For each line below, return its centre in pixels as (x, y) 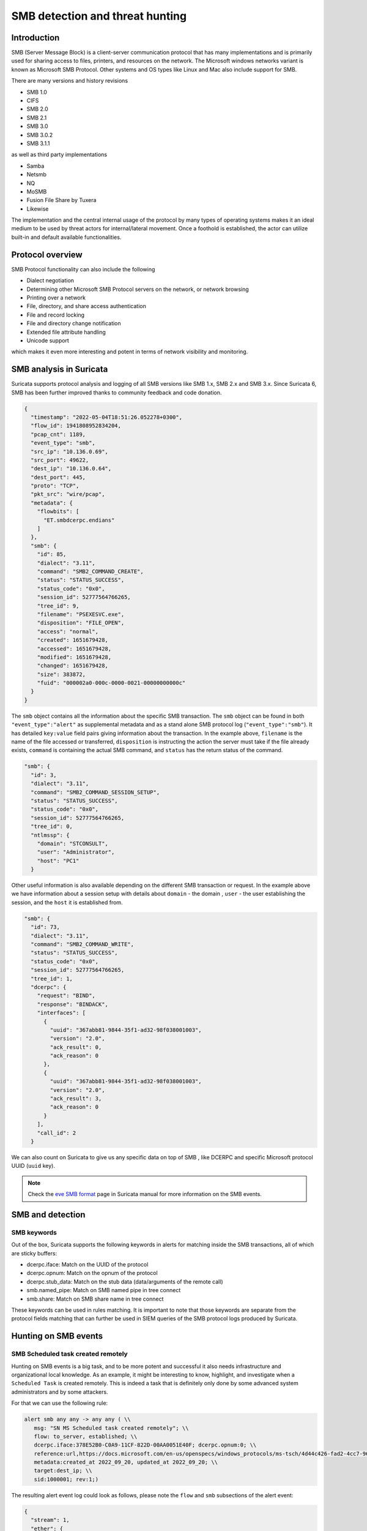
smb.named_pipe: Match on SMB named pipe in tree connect (104, 1290)
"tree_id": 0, (52, 826)
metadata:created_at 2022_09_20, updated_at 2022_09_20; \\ (126, 1462)
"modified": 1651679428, (74, 657)
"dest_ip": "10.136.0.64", (71, 469)
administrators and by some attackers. (60, 1392)
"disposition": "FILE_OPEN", (81, 623)
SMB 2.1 (37, 118)
